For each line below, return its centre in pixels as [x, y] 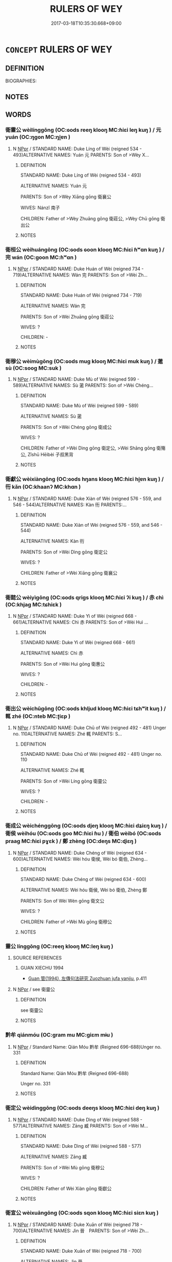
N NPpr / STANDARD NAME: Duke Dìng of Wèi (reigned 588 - [78, 1119]
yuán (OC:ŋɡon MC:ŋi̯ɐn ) [38, 137]
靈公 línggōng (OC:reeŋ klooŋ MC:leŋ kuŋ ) [59, 946]
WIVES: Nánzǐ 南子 [40, 208]
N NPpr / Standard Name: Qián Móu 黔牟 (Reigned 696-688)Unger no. [87, 1047]
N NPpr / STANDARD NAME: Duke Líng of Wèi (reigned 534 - [77, 149]
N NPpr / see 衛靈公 [34, 989]
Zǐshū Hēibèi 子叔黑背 [50, 455]
